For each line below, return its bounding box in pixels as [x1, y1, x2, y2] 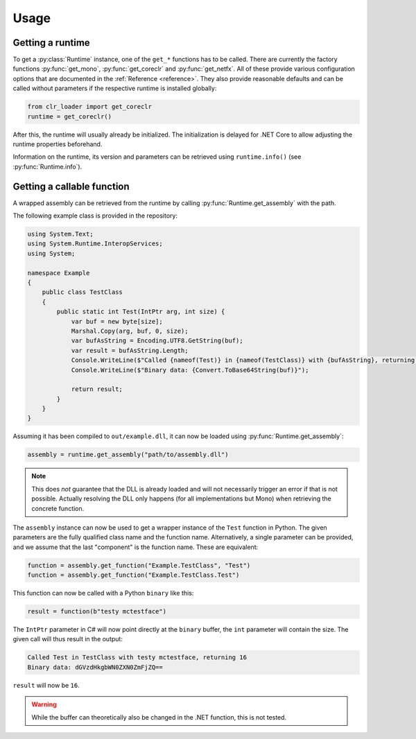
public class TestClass [42, 288, 123, 296]
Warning [31, 700, 57, 708]
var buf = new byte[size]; [71, 318, 163, 325]
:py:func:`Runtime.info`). [12, 162, 83, 171]
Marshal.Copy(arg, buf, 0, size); [71, 327, 189, 335]
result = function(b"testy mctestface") [27, 607, 166, 616]
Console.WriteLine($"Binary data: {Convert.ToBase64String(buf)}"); [71, 366, 309, 374]
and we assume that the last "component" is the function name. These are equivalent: [12, 543, 259, 551]
